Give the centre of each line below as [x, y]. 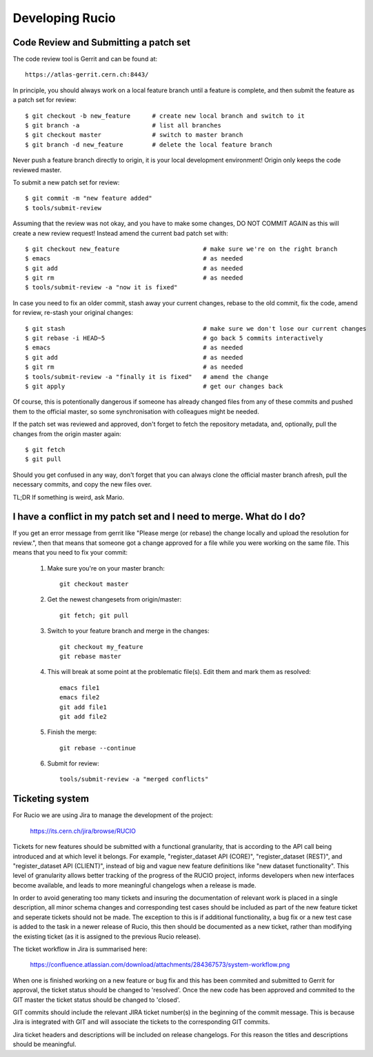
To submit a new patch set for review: [66, 182]
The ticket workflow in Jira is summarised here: [80, 949]
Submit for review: [73, 763]
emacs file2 [80, 697]
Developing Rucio [64, 18]
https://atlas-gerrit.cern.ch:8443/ [87, 75]
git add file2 [83, 716]
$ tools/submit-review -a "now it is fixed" [102, 287]
